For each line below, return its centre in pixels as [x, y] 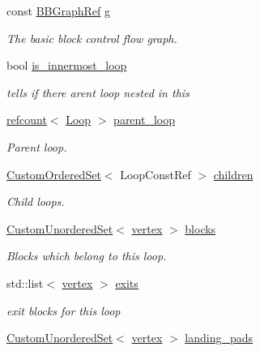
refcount [27, 120]
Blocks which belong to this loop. [87, 256]
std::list [25, 283]
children [233, 174]
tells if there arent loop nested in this [98, 92]
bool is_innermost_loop [67, 65]
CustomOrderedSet [54, 174]
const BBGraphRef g [58, 11]
